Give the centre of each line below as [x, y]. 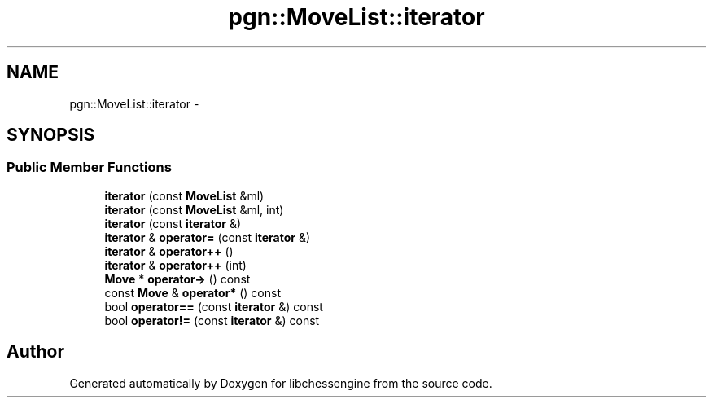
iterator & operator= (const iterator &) [208, 237]
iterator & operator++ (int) [175, 265]
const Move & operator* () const [192, 292]
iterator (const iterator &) [173, 223]
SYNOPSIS [51, 135]
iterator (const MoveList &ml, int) [194, 209]
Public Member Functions [89, 167]
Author [35, 352]
